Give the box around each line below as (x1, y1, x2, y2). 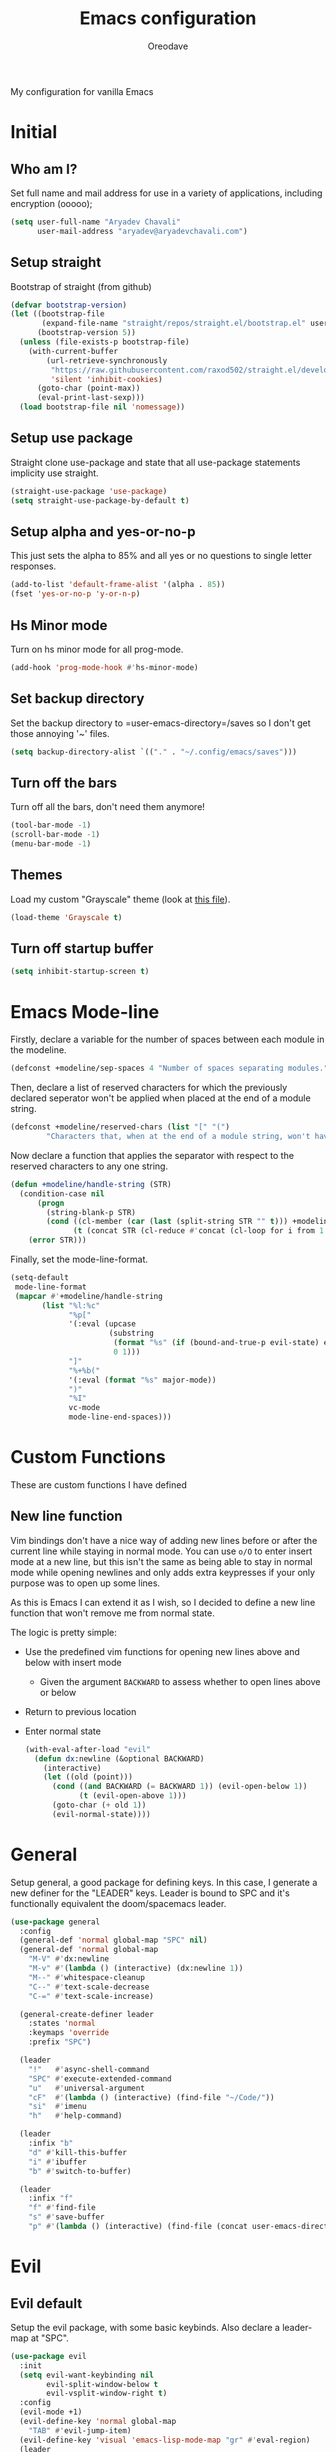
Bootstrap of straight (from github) (10, 280, 152, 292)
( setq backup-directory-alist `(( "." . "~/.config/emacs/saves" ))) (10, 747, 298, 757)
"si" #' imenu (28, 2102, 87, 2112)
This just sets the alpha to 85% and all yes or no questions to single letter (10, 550, 313, 562)
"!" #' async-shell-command (28, 2064, 150, 2074)
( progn (36, 1198, 65, 1208)
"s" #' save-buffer (28, 2212, 105, 2222)
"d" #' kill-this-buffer (28, 2147, 128, 2157)
